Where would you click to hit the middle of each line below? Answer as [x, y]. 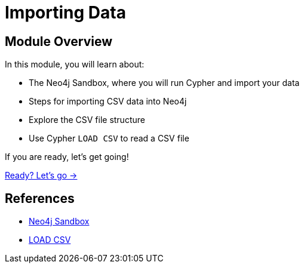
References [40, 198]
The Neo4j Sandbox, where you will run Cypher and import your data [164, 83]
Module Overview [59, 41]
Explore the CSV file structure [87, 120]
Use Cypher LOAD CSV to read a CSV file [109, 138]
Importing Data [65, 13]
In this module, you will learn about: [75, 64]
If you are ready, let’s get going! [67, 157]
